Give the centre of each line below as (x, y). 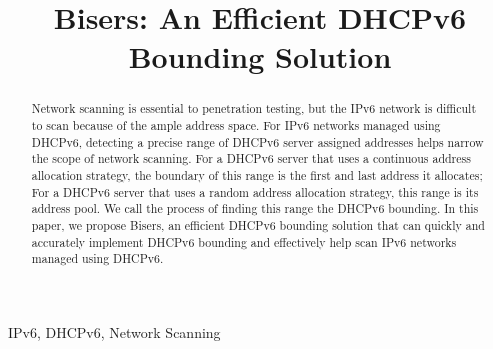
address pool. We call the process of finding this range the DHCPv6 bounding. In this (255, 208)
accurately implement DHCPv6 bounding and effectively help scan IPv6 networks (244, 241)
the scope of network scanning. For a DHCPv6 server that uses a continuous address (251, 158)
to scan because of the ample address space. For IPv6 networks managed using (236, 125)
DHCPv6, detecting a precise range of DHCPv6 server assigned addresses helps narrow (257, 141)
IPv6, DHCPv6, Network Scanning (114, 331)
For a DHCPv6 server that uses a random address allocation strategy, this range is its (255, 191)
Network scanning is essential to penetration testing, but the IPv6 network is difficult (254, 108)
